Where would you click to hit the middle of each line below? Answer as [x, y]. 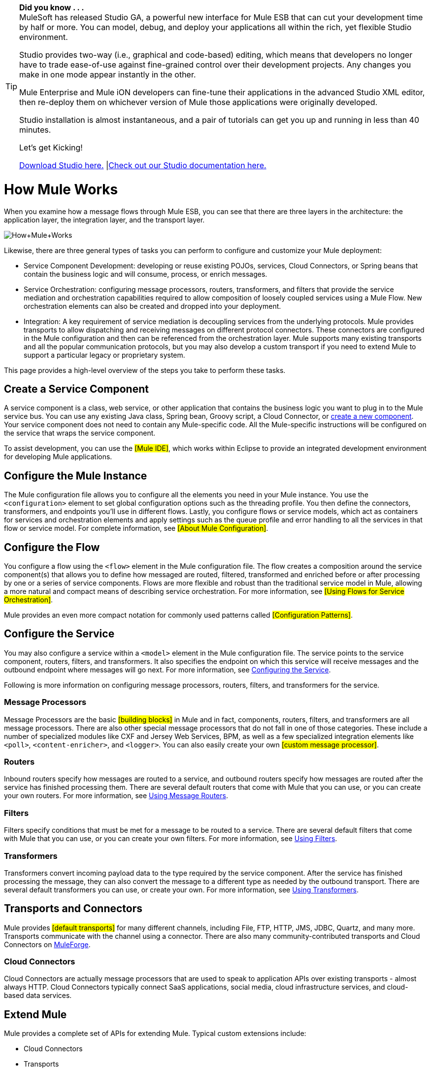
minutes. [35, 130]
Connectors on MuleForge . [47, 944]
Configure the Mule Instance [76, 476]
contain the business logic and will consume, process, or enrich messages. [146, 274]
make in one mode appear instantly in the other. [108, 74]
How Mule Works [61, 189]
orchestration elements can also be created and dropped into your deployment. [152, 306]
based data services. [38, 996]
